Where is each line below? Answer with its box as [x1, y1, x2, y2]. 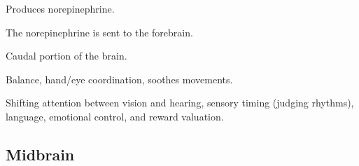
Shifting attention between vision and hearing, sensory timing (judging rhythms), [6, 95, 354, 110]
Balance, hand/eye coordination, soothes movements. [6, 71, 233, 86]
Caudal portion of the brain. [6, 48, 127, 63]
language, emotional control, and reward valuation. [6, 109, 224, 123]
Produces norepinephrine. [6, 1, 115, 15]
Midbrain [6, 143, 75, 165]
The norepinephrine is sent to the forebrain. [6, 25, 193, 39]
